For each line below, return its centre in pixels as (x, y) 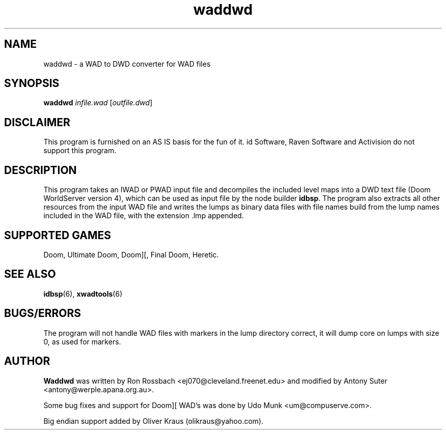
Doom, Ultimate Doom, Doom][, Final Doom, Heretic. (131, 254)
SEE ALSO (30, 274)
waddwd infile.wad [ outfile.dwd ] (98, 103)
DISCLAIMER (37, 122)
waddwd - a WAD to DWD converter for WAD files (127, 64)
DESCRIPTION (40, 170)
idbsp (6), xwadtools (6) (83, 294)
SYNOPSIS (32, 83)
